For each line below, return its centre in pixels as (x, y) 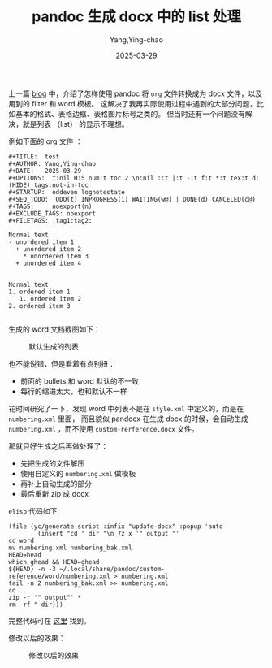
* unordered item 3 (56, 256)
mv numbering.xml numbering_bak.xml (70, 548)
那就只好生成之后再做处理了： (58, 446)
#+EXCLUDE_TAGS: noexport (52, 213)
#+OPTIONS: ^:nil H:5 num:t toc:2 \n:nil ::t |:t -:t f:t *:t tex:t (129, 178)
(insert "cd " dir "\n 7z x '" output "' (109, 533)
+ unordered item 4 (49, 263)
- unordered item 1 (41, 242)
